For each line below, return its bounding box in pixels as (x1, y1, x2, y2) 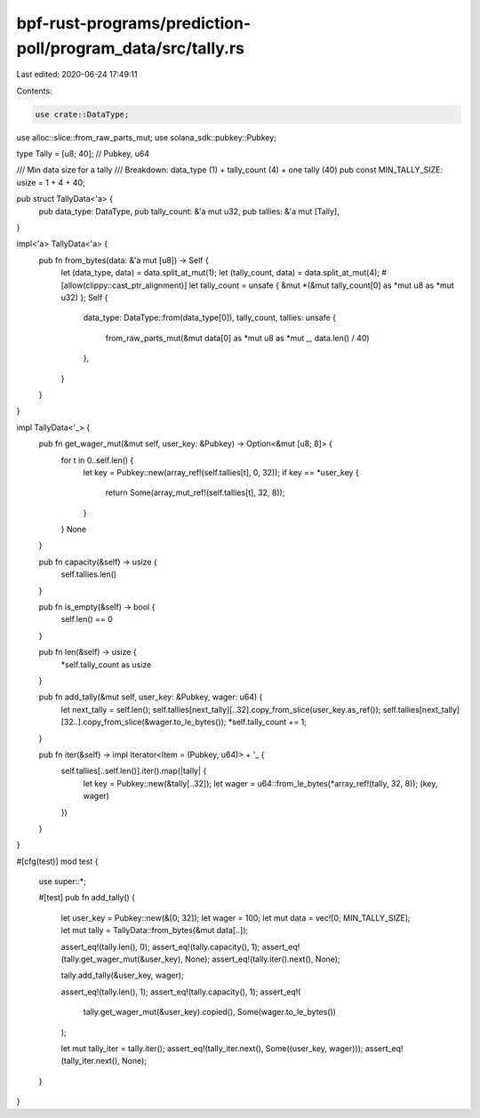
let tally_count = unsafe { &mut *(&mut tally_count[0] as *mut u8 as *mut (188, 280, 455, 291)
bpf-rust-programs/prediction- (16, 13, 252, 33)
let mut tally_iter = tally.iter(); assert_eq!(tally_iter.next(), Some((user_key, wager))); (60, 1042, 364, 1053)
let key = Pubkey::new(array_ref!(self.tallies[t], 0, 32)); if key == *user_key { (83, 467, 359, 477)
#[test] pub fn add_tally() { (38, 892, 136, 903)
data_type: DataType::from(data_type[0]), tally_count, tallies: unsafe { (83, 312, 337, 323)
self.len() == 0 (60, 614, 113, 625)
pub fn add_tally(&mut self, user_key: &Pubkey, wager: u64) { (38, 691, 263, 702)
